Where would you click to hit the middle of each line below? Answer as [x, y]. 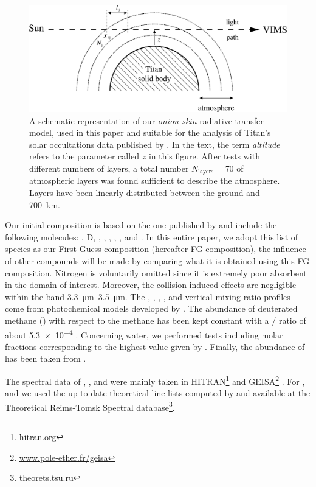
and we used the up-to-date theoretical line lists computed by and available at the [158, 393]
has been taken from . [46, 358]
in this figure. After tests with [204, 156]
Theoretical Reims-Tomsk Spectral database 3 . [90, 406]
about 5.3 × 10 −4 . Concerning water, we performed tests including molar [144, 334]
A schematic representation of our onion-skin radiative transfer [146, 120]
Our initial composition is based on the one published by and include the [141, 225]
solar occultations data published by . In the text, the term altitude [155, 144]
